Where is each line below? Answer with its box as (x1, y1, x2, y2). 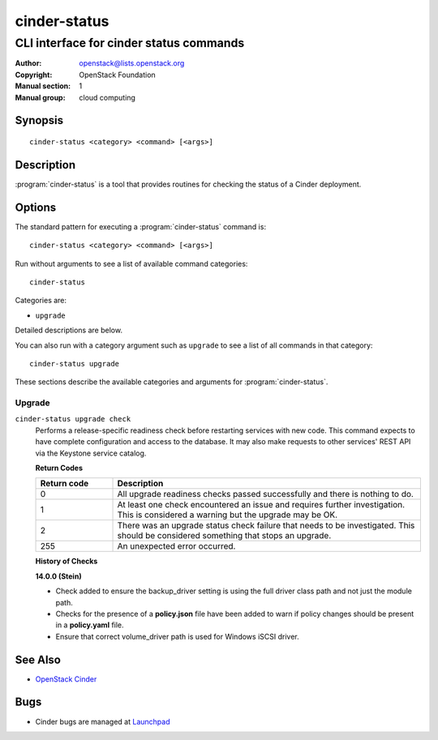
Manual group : (15, 92, 66, 102)
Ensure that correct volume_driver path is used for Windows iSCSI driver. (55, 631, 299, 641)
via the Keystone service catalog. (35, 448, 147, 458)
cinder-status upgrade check (15, 414, 131, 424)
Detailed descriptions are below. (15, 325, 123, 336)
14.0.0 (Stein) (35, 571, 82, 581)
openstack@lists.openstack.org (79, 58, 185, 68)
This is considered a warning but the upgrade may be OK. (117, 509, 338, 520)
